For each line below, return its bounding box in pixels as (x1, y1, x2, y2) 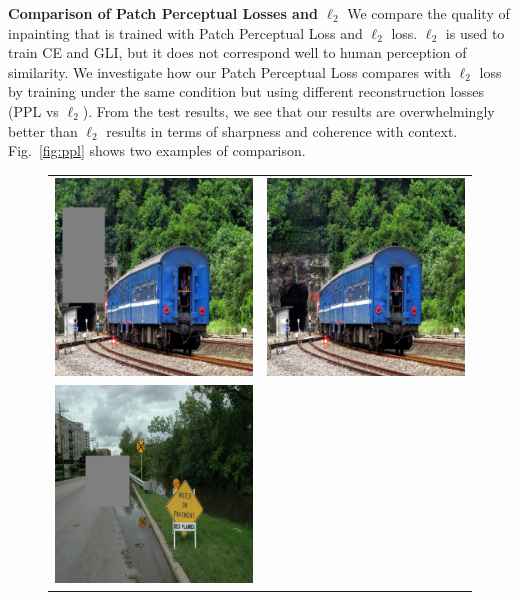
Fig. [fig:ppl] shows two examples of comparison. (8, 140, 306, 161)
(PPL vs (8, 100, 59, 121)
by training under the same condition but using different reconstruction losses (8, 81, 484, 102)
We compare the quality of (347, 3, 510, 23)
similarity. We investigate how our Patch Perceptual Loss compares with (8, 61, 451, 82)
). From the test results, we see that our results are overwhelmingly (82, 100, 495, 121)
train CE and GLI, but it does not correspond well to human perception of (8, 42, 467, 63)
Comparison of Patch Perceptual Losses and (8, 3, 318, 23)
